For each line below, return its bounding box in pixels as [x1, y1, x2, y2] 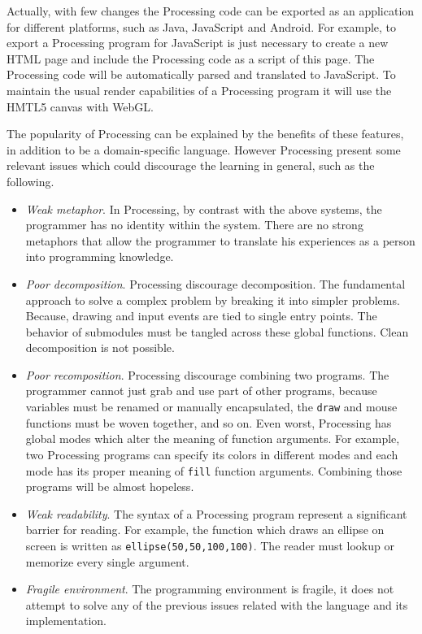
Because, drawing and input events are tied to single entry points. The [25, 307, 377, 324]
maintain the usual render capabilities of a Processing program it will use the [7, 81, 392, 98]
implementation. [25, 612, 107, 629]
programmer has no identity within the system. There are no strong [25, 216, 363, 233]
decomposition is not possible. [25, 339, 175, 356]
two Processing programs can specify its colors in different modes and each [25, 445, 398, 462]
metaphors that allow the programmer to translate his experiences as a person [25, 232, 415, 249]
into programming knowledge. [25, 248, 174, 265]
